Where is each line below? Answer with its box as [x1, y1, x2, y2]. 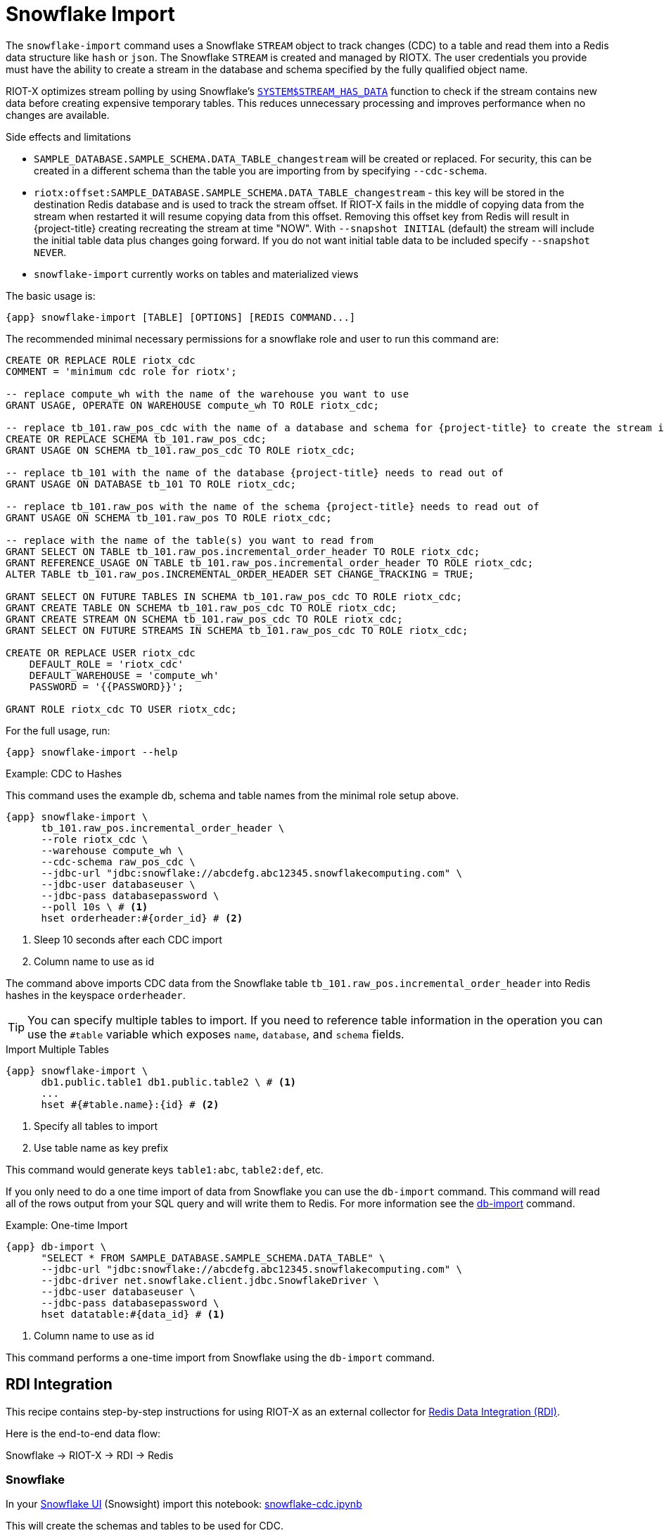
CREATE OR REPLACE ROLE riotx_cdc [6, 354, 196, 366]
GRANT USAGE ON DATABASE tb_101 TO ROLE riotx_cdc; [6, 478, 297, 490]
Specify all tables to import [34, 1119, 158, 1132]
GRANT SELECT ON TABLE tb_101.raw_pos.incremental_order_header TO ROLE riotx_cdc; [6, 545, 480, 557]
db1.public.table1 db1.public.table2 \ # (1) [41, 1076, 297, 1088]
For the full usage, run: [6, 724, 110, 737]
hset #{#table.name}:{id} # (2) [41, 1098, 219, 1110]
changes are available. [6, 108, 110, 121]
